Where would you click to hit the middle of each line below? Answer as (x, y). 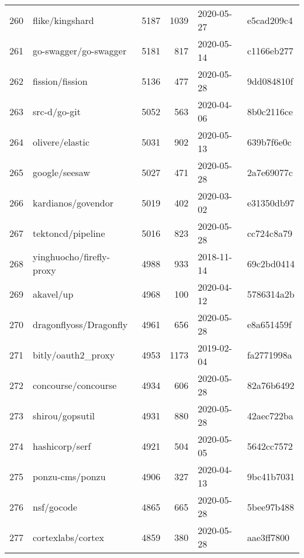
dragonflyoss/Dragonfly (80, 324)
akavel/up (53, 294)
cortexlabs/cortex (68, 537)
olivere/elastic (61, 142)
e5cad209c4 (270, 20)
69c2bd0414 (271, 263)
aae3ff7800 (268, 537)
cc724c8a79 (270, 233)
